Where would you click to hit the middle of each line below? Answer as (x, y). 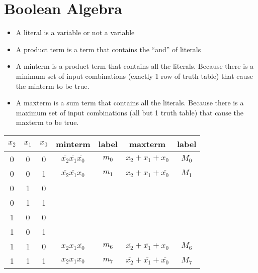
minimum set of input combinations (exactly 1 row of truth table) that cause (135, 76)
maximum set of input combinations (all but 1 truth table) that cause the (130, 112)
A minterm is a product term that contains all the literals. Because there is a (135, 66)
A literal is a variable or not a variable (75, 32)
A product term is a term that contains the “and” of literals (108, 49)
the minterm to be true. (53, 86)
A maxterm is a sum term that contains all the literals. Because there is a (130, 103)
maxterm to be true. (47, 122)
